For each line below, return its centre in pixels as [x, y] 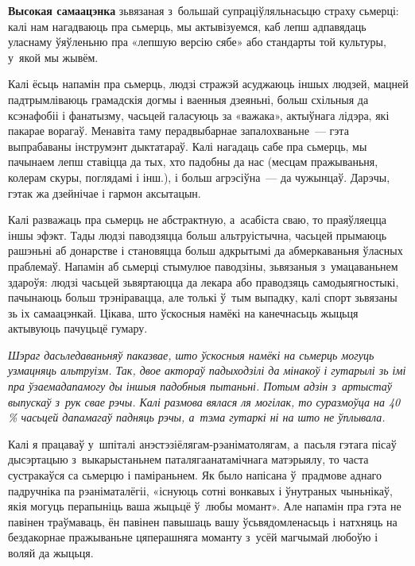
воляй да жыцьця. [51, 553]
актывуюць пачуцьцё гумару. [78, 328]
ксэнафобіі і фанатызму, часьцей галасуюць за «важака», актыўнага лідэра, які [199, 115]
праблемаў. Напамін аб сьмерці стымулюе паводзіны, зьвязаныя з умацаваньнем [203, 266]
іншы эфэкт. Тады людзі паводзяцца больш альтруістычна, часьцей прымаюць [198, 235]
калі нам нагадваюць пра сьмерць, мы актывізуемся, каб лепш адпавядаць [187, 26]
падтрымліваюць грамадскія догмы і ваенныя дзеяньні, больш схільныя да [188, 99]
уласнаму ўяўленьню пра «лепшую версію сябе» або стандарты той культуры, [197, 42]
